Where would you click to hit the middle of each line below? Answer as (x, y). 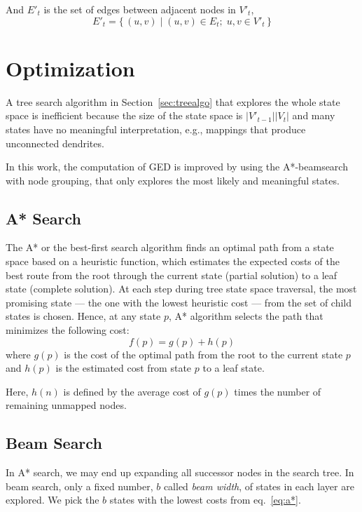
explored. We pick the (53, 500)
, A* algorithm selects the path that (246, 316)
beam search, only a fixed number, (79, 486)
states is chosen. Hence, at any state (83, 316)
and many (314, 115)
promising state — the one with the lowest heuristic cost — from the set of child (179, 302)
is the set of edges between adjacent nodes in (140, 9)
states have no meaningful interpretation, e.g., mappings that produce (156, 129)
